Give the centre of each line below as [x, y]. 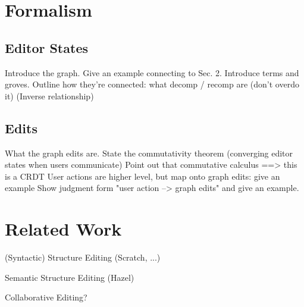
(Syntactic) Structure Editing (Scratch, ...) [83, 257]
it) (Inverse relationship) [49, 95]
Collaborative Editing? [46, 297]
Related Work [63, 229]
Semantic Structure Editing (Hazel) [70, 277]
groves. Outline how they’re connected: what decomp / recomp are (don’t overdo [152, 84]
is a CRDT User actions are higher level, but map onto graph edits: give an [142, 176]
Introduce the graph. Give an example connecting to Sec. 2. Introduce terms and [152, 72]
